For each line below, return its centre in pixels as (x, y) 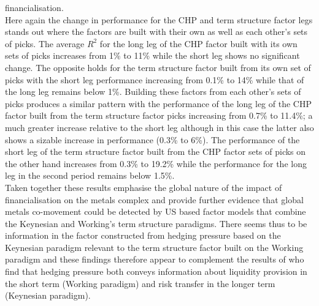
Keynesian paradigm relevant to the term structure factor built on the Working (154, 247)
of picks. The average (45, 43)
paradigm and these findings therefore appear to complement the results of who (155, 259)
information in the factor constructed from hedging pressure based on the (143, 235)
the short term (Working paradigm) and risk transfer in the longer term (140, 283)
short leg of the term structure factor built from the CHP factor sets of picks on (156, 151)
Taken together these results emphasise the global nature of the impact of (144, 187)
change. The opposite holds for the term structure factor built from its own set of (158, 67)
